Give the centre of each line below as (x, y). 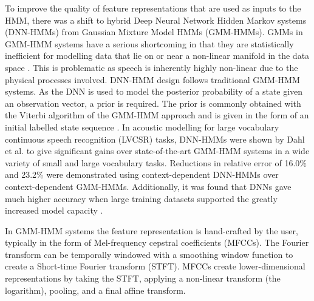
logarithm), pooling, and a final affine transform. (95, 290)
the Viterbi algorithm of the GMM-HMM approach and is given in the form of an (157, 115)
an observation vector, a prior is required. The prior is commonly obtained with (153, 103)
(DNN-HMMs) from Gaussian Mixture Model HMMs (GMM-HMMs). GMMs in (154, 32)
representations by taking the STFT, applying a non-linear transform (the (143, 278)
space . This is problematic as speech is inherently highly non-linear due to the (152, 67)
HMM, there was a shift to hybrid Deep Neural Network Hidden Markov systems (156, 20)
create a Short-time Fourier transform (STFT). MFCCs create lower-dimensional (155, 266)
